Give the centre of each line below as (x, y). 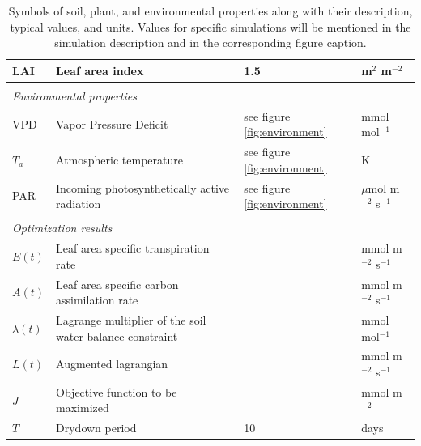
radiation (79, 204)
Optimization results (62, 228)
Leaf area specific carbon (117, 284)
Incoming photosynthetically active (143, 187)
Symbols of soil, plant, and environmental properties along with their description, (210, 11)
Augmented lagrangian (112, 364)
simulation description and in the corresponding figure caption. (210, 42)
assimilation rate (97, 300)
